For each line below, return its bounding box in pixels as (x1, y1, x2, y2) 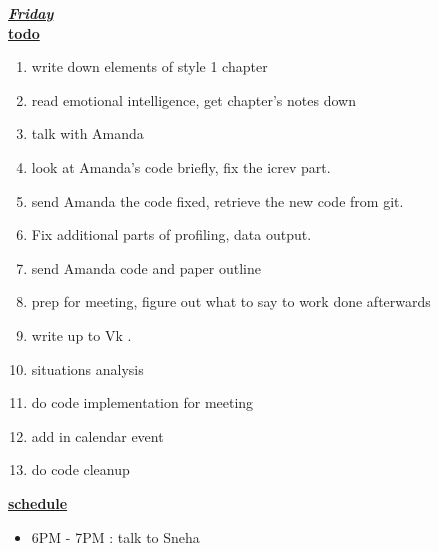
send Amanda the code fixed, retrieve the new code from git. (31, 190, 404, 211)
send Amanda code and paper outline (31, 257, 261, 278)
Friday (8, 3, 54, 23)
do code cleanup (31, 459, 130, 480)
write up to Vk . (31, 324, 132, 345)
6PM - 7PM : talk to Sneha (31, 526, 200, 547)
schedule (8, 492, 68, 513)
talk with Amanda (31, 123, 144, 144)
